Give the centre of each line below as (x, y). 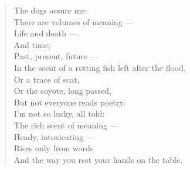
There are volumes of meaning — (74, 21)
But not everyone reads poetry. (69, 102)
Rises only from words (54, 148)
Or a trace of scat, (47, 79)
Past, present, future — (56, 56)
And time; (32, 44)
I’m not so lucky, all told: (59, 113)
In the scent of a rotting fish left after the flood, (100, 67)
